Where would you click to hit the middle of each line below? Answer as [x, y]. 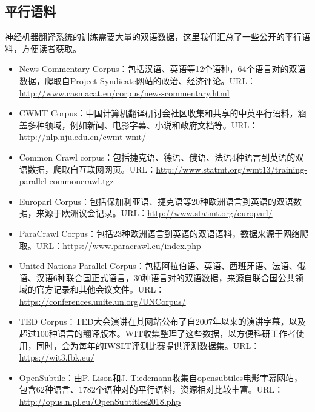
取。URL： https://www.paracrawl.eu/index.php [110, 245]
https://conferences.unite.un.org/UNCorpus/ [102, 301]
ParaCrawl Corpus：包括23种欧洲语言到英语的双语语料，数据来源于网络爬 [164, 233]
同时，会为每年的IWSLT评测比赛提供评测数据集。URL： [148, 345]
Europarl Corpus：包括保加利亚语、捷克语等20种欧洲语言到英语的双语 [156, 201]
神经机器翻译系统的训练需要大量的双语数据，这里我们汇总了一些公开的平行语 [157, 37]
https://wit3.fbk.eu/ [57, 357]
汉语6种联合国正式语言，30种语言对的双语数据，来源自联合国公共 [165, 277]
